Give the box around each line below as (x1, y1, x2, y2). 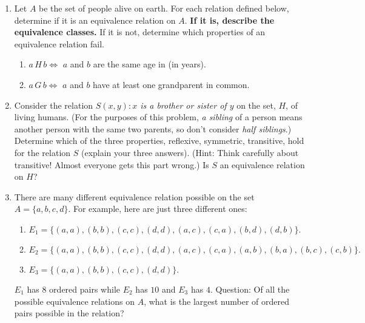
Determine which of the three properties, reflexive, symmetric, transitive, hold (14, 134, 304, 147)
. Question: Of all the (210, 282, 290, 295)
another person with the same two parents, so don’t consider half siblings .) (14, 122, 292, 135)
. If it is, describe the (184, 13, 275, 26)
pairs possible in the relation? (14, 307, 124, 319)
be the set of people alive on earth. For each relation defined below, (39, 2, 289, 14)
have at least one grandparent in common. (93, 78, 250, 90)
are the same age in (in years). (93, 58, 206, 70)
